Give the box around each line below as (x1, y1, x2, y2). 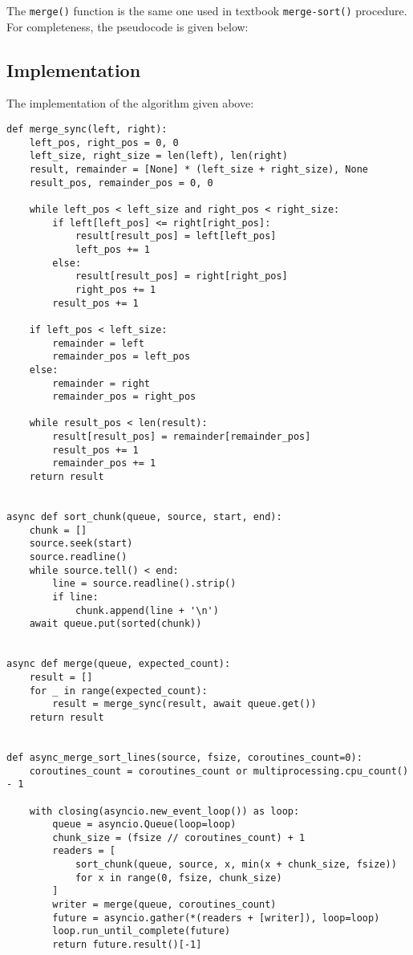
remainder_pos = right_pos (52, 391, 196, 403)
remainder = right (52, 377, 150, 389)
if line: (52, 591, 99, 603)
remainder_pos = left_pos (52, 351, 191, 363)
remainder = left (52, 337, 144, 349)
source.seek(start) (29, 538, 133, 550)
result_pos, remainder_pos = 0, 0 (29, 177, 213, 189)
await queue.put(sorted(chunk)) (29, 618, 202, 630)
